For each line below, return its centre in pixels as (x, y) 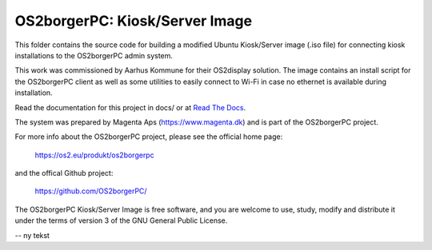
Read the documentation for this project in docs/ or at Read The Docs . (130, 107)
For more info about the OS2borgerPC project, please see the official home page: (149, 137)
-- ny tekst (32, 235)
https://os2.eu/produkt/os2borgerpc (95, 155)
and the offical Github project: (64, 173)
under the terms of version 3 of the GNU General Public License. (121, 220)
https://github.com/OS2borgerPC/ (91, 191)
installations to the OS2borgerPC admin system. (94, 55)
